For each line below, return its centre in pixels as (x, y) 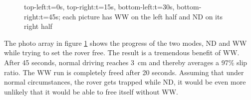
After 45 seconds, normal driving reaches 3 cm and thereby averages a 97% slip (126, 62)
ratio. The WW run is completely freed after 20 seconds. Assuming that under (124, 72)
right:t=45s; (42, 16)
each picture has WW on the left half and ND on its (142, 16)
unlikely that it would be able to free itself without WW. (91, 91)
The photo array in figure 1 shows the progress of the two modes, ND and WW (125, 43)
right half (38, 26)
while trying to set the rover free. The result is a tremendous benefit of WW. (122, 52)
